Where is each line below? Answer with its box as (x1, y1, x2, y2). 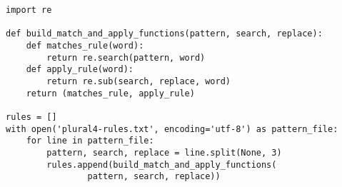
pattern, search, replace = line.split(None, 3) (46, 147, 282, 158)
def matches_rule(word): (26, 40, 144, 51)
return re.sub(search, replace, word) (46, 76, 231, 86)
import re (6, 5, 52, 15)
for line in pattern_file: (26, 136, 154, 146)
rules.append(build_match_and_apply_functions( (46, 159, 277, 170)
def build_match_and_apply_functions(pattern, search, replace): (6, 29, 323, 39)
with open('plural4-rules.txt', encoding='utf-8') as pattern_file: (6, 123, 338, 134)
